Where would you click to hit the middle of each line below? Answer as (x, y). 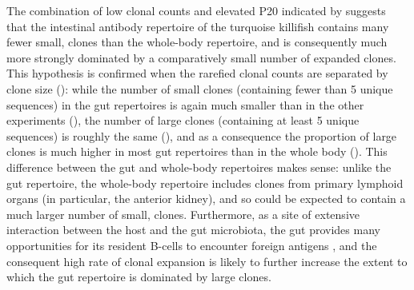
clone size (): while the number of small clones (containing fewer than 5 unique (200, 88)
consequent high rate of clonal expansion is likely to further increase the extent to (207, 261)
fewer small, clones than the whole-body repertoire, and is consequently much (197, 42)
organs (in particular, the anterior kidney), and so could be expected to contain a (206, 199)
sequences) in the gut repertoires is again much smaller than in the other (185, 104)
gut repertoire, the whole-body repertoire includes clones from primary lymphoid (205, 183)
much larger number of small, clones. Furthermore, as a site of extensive (183, 214)
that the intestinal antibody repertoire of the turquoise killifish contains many (198, 26)
